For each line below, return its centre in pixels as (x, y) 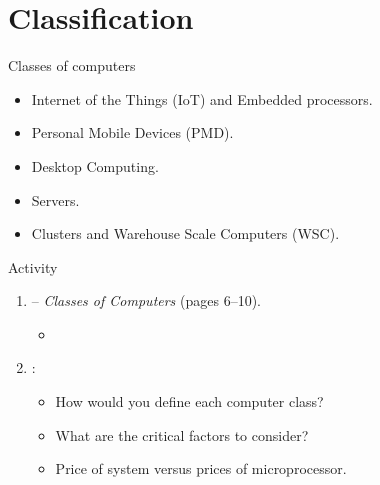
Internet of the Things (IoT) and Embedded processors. (202, 98)
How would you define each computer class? (189, 401)
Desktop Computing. (95, 165)
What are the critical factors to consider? (182, 434)
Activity (33, 266)
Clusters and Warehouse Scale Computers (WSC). (185, 233)
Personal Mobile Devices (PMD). (132, 132)
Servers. (55, 199)
